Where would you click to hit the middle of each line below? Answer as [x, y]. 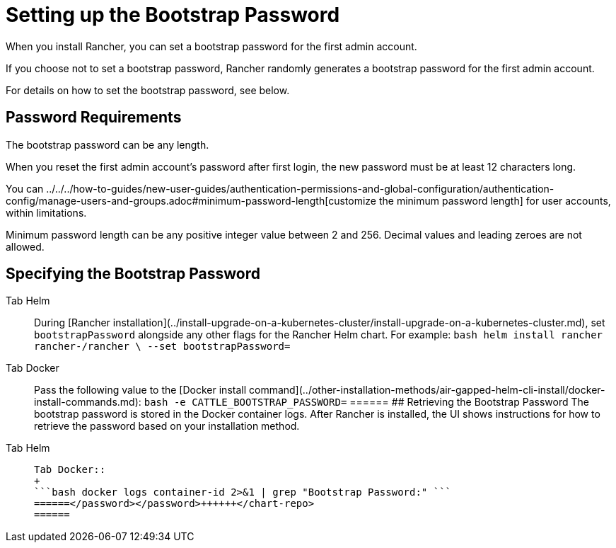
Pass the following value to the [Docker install [140, 390]
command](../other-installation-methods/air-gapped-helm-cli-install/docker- [427, 390]
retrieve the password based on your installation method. [167, 426]
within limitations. [46, 212]
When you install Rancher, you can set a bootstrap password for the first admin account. [211, 46]
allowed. [25, 246]
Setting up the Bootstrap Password [173, 15]
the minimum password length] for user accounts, [495, 200]
